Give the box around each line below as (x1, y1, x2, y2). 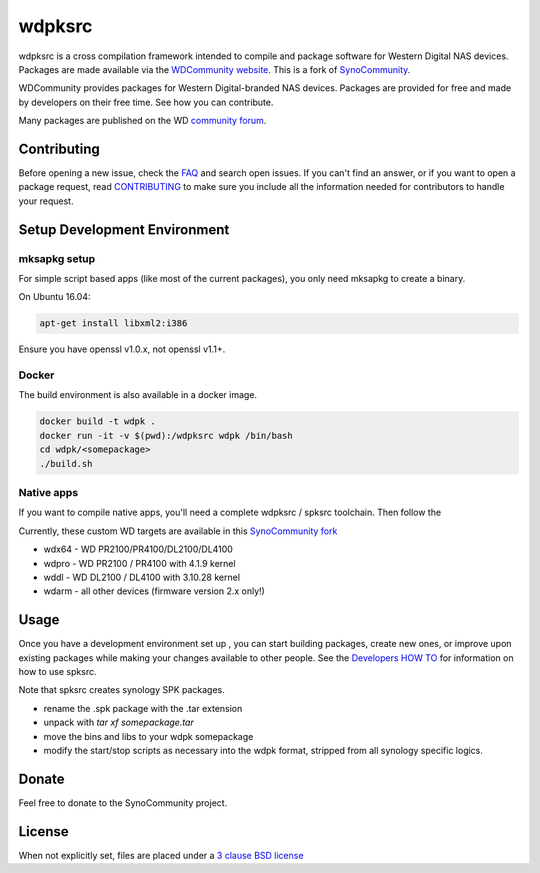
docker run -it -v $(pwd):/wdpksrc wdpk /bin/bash (39, 430, 294, 441)
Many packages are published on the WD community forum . (18, 115, 267, 127)
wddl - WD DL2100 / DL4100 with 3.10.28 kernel (43, 571, 240, 583)
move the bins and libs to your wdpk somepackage (43, 730, 254, 742)
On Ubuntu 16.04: (18, 291, 91, 303)
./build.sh (39, 458, 93, 469)
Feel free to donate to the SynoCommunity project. (18, 796, 228, 809)
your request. (18, 195, 74, 207)
